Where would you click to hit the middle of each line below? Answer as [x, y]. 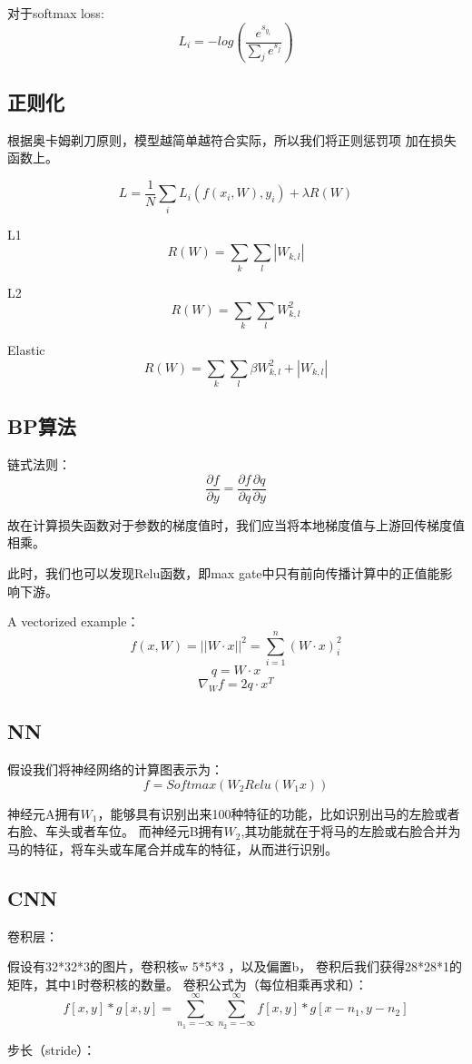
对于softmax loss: [56, 13]
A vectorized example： [74, 621]
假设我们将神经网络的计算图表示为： [115, 768]
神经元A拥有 [44, 813]
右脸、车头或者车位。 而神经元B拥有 [116, 831]
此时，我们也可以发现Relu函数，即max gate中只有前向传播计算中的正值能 [224, 572]
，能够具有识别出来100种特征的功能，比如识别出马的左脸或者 [279, 813]
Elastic [26, 349]
